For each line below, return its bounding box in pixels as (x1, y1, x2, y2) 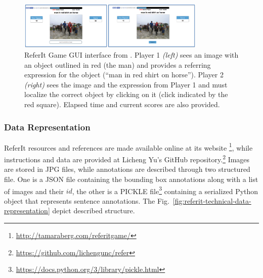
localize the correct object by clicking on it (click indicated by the (24, 89, 228, 100)
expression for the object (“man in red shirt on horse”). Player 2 (24, 69, 224, 80)
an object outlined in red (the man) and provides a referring (24, 59, 211, 70)
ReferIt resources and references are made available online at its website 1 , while (4, 141, 253, 153)
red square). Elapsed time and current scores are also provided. (24, 99, 220, 109)
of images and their (4, 186, 64, 196)
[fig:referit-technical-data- (172, 195, 251, 206)
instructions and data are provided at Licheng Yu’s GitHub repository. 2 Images (4, 153, 250, 164)
